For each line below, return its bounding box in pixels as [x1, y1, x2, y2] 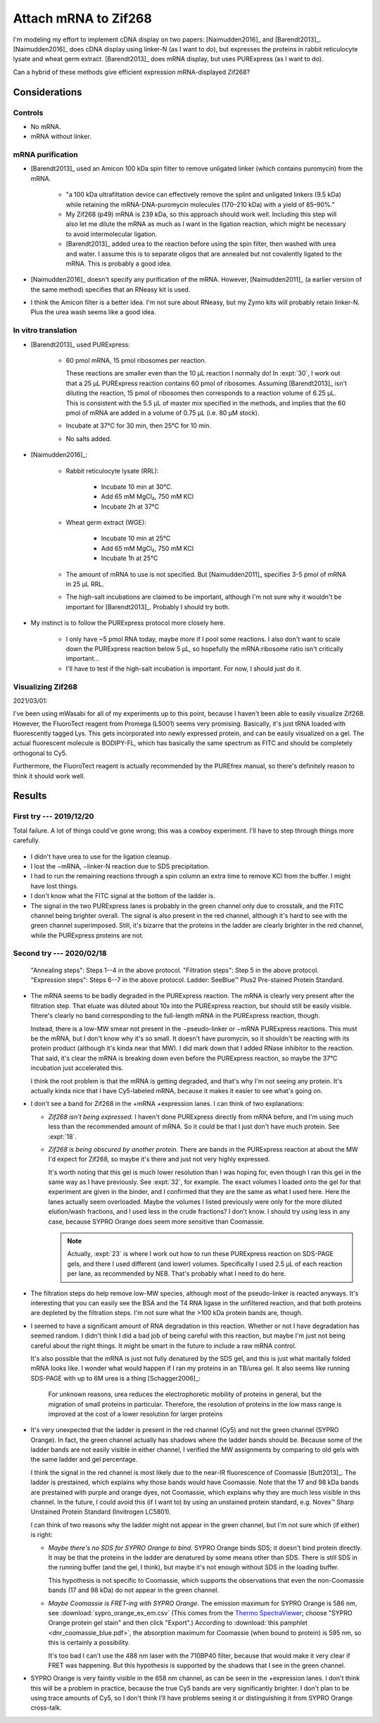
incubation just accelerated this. [30, 1064, 124, 1072]
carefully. [13, 836, 40, 845]
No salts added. [65, 434, 112, 443]
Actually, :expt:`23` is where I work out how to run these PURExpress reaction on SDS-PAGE [67, 1250, 334, 1258]
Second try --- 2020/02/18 [13, 948, 107, 958]
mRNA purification [13, 150, 78, 160]
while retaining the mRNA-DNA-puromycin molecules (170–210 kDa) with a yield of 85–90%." [65, 200, 335, 209]
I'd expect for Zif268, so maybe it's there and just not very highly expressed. [48, 1155, 270, 1164]
